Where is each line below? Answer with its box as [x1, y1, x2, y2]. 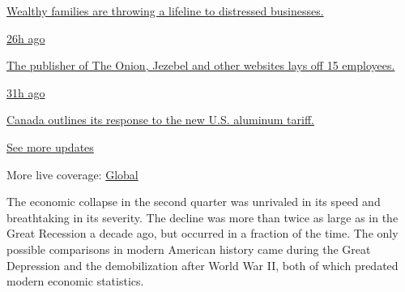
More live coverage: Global [6, 165, 139, 182]
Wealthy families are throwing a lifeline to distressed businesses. [6, 2, 324, 19]
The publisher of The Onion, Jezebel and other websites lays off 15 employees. [6, 57, 395, 74]
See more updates [6, 138, 94, 155]
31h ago [6, 84, 45, 101]
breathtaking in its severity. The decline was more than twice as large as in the [6, 208, 399, 225]
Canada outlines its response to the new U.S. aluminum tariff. [6, 111, 314, 128]
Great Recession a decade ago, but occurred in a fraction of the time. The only [6, 225, 399, 242]
